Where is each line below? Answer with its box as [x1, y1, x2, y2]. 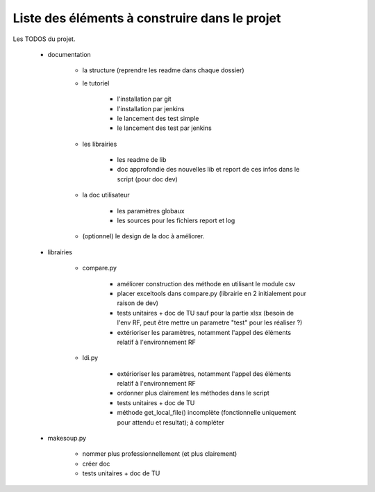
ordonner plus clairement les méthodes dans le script [117, 389, 270, 397]
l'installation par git [117, 95, 172, 104]
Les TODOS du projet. [12, 35, 76, 43]
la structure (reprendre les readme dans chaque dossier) [82, 66, 244, 74]
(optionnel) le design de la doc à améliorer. [82, 232, 205, 240]
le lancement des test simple [117, 114, 199, 122]
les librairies [82, 140, 117, 148]
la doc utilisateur [82, 191, 130, 199]
